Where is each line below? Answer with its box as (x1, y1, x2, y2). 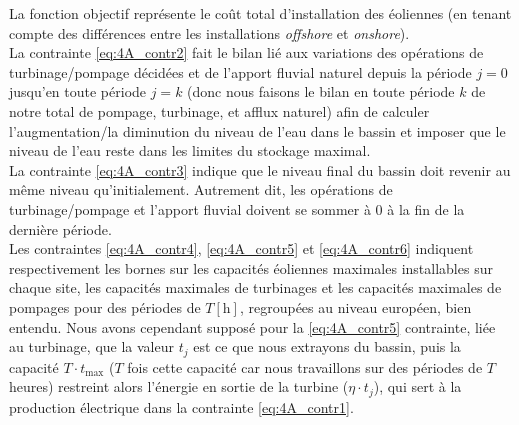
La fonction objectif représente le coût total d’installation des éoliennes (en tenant (9, 3, 512, 23)
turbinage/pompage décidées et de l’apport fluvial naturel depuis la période (9, 61, 472, 82)
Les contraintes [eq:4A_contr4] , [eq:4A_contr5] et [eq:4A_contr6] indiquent (9, 238, 474, 259)
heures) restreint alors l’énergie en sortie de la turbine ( (9, 376, 349, 397)
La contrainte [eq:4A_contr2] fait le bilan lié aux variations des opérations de (9, 42, 484, 63)
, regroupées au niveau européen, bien (239, 296, 472, 317)
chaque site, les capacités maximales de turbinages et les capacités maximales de (9, 277, 502, 298)
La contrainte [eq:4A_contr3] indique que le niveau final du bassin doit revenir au (9, 159, 511, 180)
